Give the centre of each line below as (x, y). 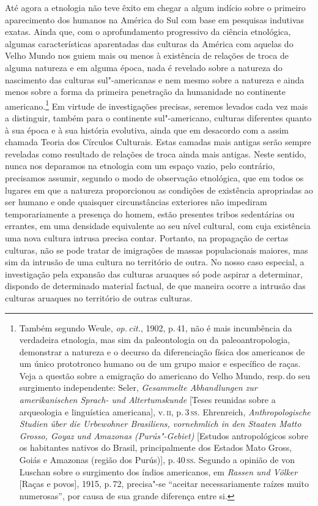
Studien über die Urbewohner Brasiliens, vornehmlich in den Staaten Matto (160, 424)
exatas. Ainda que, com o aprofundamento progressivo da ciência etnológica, (148, 32)
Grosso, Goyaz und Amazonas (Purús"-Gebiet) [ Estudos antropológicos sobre (164, 435)
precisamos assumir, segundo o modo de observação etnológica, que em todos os (154, 177)
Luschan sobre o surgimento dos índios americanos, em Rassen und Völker (158, 471)
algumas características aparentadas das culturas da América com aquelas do (149, 43)
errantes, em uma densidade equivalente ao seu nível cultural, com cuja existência (158, 226)
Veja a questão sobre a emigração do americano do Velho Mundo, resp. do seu (165, 375)
